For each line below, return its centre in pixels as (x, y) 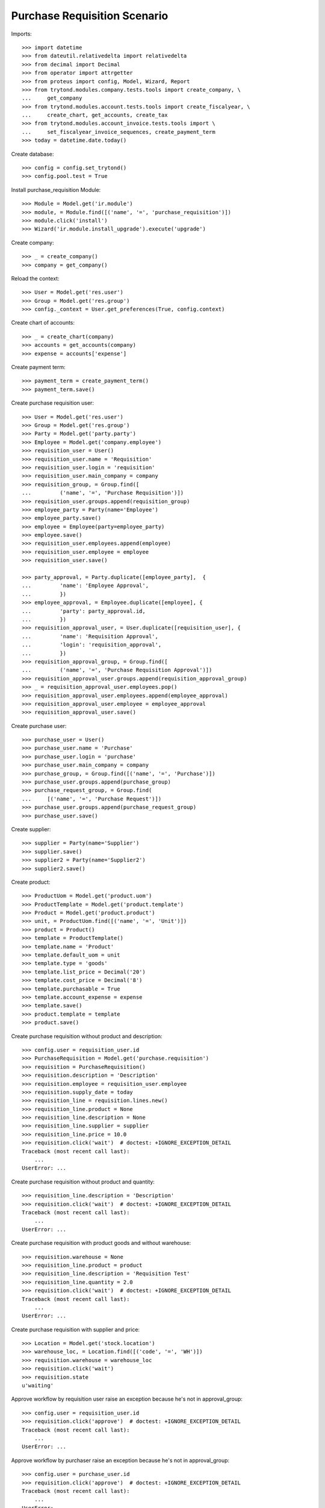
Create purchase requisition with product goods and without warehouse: (101, 1243)
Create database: (32, 154)
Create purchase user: (39, 726)
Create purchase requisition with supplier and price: (76, 1329)
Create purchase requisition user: (53, 403)
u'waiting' (38, 1386)
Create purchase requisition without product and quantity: (83, 1182)
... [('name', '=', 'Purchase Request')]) (92, 799)
